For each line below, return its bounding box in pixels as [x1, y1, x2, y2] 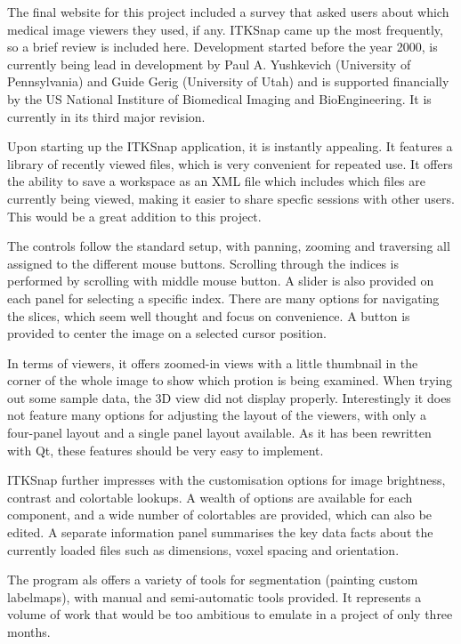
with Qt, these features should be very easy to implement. [7, 440, 324, 459]
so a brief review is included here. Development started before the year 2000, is [7, 37, 438, 56]
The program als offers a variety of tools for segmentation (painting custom [7, 570, 418, 589]
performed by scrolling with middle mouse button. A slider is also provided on [7, 271, 434, 290]
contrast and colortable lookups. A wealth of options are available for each [7, 487, 413, 506]
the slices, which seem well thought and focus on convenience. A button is [7, 306, 410, 325]
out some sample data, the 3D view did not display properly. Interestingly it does [7, 388, 451, 407]
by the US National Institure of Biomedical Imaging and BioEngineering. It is [7, 89, 432, 108]
